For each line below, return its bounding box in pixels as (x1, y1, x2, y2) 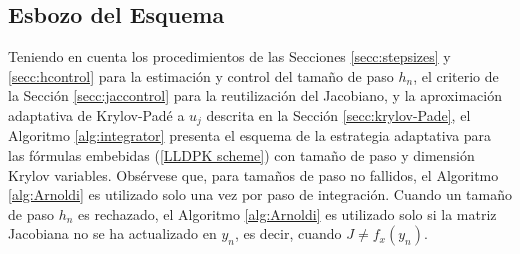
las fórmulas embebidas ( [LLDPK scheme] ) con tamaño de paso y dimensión (8, 145, 475, 166)
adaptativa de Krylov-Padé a (8, 104, 185, 125)
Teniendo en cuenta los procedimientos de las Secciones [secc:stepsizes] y (8, 46, 451, 67)
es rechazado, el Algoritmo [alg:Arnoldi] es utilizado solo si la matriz (78, 203, 497, 224)
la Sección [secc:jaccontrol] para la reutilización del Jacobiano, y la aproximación (8, 85, 502, 106)
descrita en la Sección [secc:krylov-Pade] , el (206, 104, 471, 125)
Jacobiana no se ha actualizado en (8, 223, 217, 244)
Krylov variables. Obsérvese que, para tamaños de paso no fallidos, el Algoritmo (8, 164, 499, 185)
